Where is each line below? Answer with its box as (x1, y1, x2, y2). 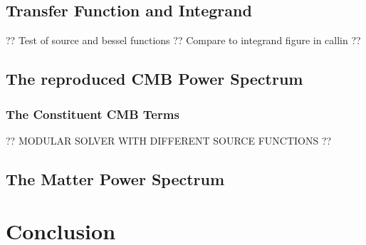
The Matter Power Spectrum (6, 167, 225, 189)
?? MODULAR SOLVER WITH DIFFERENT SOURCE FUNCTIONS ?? (6, 132, 332, 147)
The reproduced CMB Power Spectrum (6, 68, 303, 90)
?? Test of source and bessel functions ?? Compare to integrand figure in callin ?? (6, 33, 361, 48)
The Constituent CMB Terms (6, 105, 179, 123)
